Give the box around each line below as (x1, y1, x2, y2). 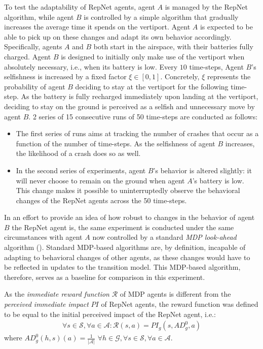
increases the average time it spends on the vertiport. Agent (4, 21, 191, 32)
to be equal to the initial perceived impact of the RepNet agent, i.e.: (4, 308, 216, 319)
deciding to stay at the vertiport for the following (75, 81, 229, 91)
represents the (207, 71, 251, 82)
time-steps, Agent (189, 61, 244, 72)
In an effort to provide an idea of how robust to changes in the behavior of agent (4, 212, 255, 223)
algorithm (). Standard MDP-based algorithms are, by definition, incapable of (4, 242, 246, 252)
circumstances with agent (4, 232, 83, 242)
